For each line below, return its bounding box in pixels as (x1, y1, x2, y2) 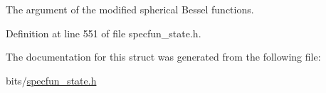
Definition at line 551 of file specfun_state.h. (6, 25, 201, 40)
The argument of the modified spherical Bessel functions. (6, 2, 254, 16)
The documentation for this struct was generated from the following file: (6, 49, 321, 64)
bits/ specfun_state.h (6, 73, 97, 87)
